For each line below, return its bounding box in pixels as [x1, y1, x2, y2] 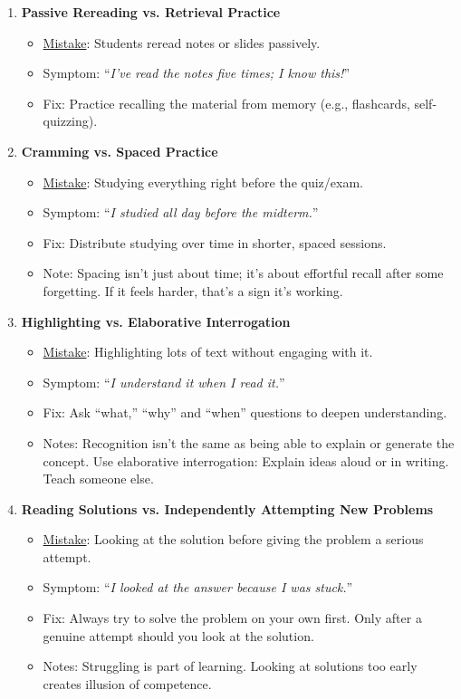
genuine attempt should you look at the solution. [43, 626, 314, 645]
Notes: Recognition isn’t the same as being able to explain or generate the [43, 433, 455, 452]
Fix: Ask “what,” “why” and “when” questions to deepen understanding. [43, 403, 447, 422]
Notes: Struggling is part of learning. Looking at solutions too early [43, 656, 418, 675]
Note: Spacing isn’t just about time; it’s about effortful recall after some [43, 263, 444, 282]
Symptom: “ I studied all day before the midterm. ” [43, 203, 319, 222]
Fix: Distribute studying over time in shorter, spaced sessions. [43, 233, 387, 252]
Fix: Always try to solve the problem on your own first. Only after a [43, 608, 422, 627]
